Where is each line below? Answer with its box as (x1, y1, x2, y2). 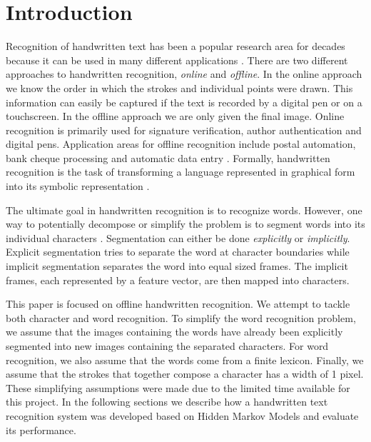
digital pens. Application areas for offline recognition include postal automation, (6, 136, 356, 151)
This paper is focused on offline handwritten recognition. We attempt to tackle (6, 296, 350, 311)
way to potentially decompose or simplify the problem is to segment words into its (6, 216, 365, 231)
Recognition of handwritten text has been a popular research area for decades (6, 39, 345, 54)
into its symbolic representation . (6, 179, 150, 194)
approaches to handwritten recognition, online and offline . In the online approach (6, 66, 362, 81)
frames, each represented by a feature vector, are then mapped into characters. (6, 272, 350, 287)
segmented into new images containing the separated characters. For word (6, 338, 329, 353)
